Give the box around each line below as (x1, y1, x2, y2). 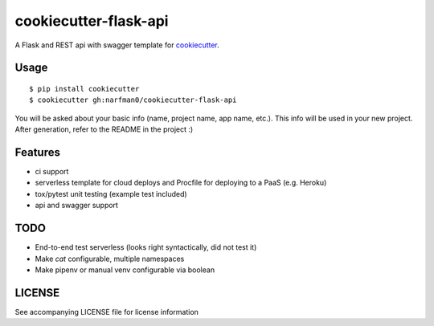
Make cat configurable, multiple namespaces (35, 254, 185, 263)
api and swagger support (35, 201, 118, 210)
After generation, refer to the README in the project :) (14, 124, 194, 134)
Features (14, 145, 60, 159)
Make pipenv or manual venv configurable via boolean (35, 265, 215, 275)
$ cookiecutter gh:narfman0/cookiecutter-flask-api (29, 96, 237, 104)
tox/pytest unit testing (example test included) (35, 189, 188, 198)
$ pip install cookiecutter (29, 84, 140, 93)
